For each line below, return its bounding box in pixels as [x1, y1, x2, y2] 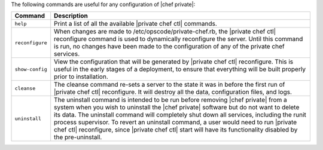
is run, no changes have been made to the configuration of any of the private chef [54, 42, 285, 51]
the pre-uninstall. [54, 133, 102, 142]
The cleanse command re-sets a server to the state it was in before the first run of [54, 81, 285, 89]
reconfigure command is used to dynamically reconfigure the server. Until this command [54, 35, 303, 43]
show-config [14, 66, 47, 72]
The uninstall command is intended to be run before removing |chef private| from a [54, 96, 287, 104]
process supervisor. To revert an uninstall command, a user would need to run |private [54, 118, 297, 127]
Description [54, 12, 88, 20]
